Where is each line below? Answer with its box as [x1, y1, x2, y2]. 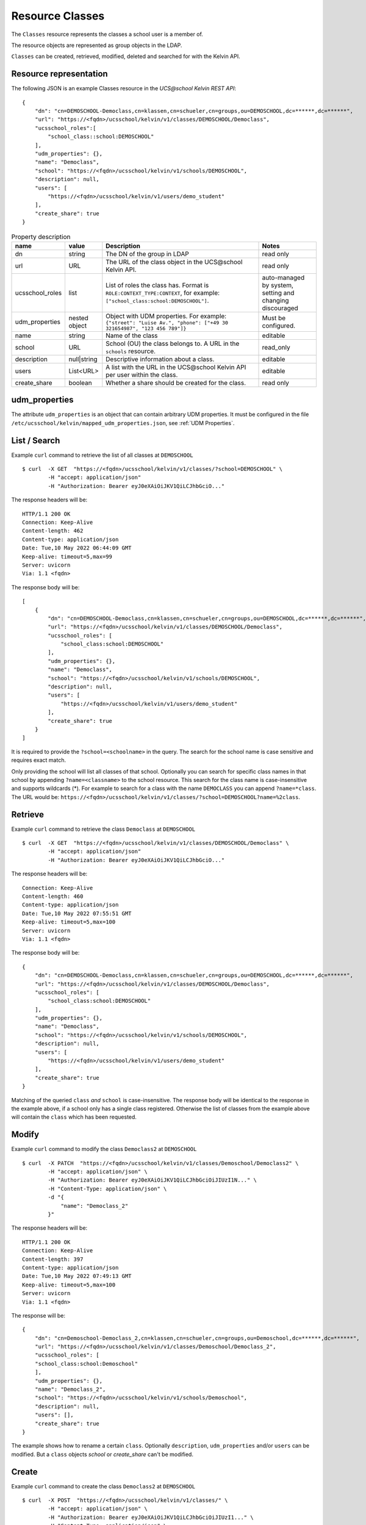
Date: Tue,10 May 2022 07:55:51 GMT [22, 910, 132, 917]
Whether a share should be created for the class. [106, 378, 246, 387]
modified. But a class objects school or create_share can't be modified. [11, 1451, 193, 1458]
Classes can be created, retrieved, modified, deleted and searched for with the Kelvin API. [11, 52, 240, 60]
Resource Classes [11, 9, 105, 23]
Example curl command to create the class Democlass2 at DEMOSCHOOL [11, 1482, 195, 1490]
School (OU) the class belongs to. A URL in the [106, 339, 240, 348]
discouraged [262, 304, 298, 312]
